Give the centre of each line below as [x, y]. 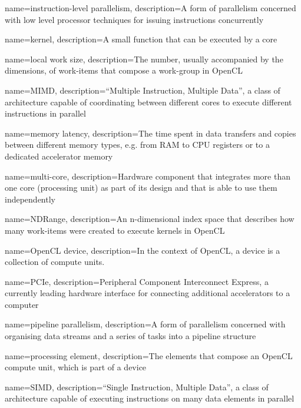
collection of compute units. [55, 262]
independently [30, 199]
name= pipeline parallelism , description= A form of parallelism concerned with [145, 324]
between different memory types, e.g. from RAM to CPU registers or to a [137, 145]
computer [22, 304]
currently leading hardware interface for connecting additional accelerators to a [148, 293]
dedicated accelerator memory [59, 156]
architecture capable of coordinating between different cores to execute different [148, 102]
